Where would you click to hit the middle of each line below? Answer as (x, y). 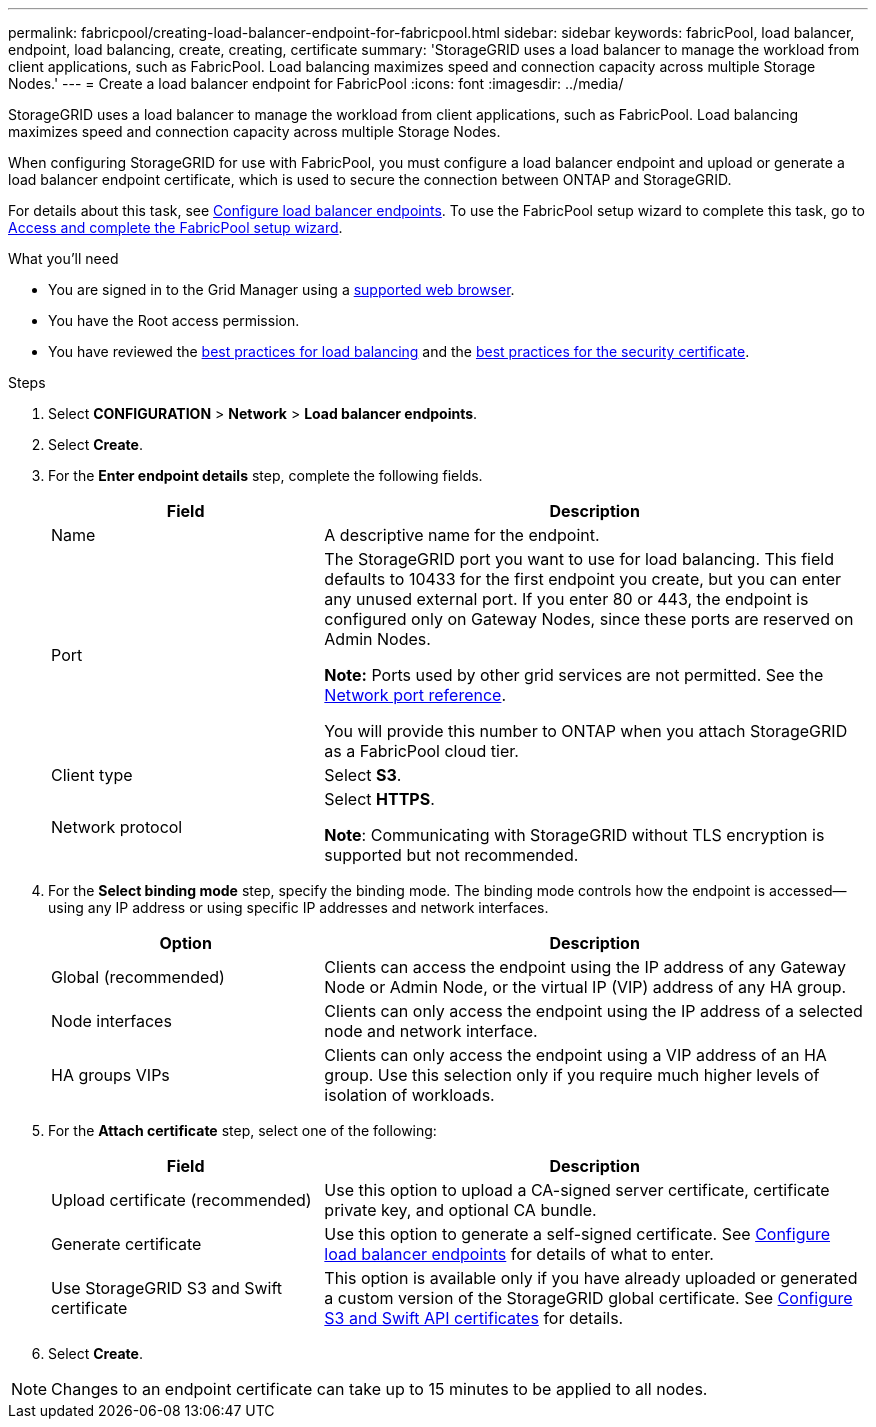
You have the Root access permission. (174, 320)
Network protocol (117, 827)
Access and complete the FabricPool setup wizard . (175, 227)
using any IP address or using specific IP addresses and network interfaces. (298, 907)
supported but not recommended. (451, 855)
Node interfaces (111, 1021)
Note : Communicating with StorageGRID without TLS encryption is (574, 835)
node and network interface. (431, 1031)
